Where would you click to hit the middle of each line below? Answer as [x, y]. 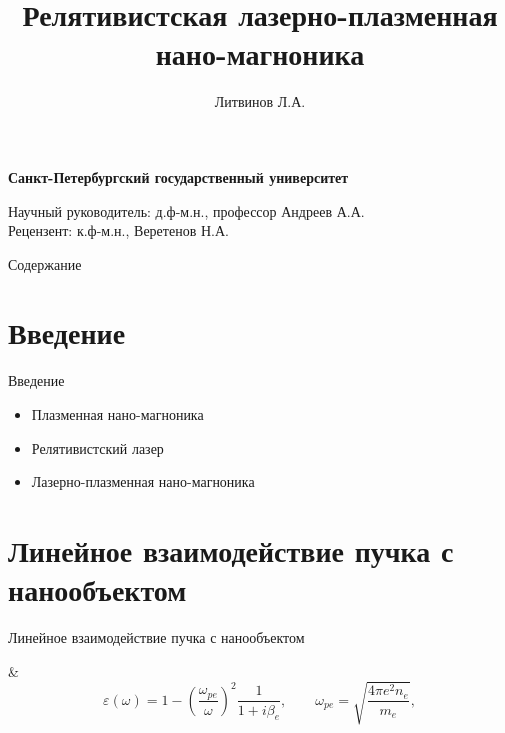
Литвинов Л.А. [260, 101]
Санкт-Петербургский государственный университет [178, 176]
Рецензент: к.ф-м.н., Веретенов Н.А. [118, 230]
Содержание [45, 263]
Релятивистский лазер [97, 447]
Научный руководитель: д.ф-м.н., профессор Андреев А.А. [186, 210]
